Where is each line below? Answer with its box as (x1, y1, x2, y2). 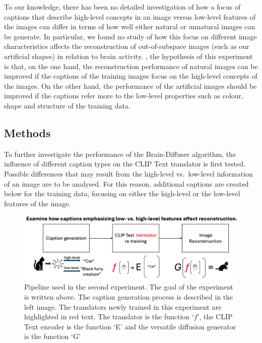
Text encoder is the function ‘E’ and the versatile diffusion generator (24, 321, 236, 331)
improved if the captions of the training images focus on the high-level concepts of (4, 71, 257, 81)
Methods (4, 125, 51, 140)
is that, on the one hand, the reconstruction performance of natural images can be (4, 61, 258, 71)
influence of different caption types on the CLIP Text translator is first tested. (4, 158, 245, 169)
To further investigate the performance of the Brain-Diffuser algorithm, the (4, 148, 236, 159)
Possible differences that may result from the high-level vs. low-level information (4, 168, 253, 179)
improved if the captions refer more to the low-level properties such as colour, (4, 90, 243, 101)
